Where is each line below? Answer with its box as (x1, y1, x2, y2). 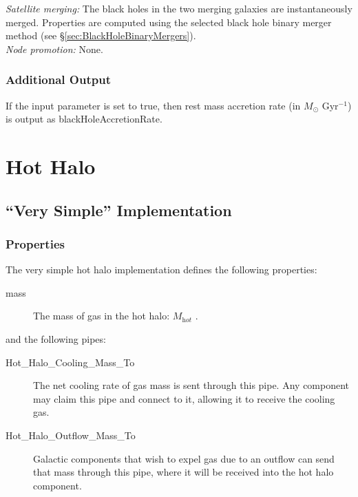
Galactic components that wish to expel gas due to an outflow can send (33, 451, 335, 465)
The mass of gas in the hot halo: (33, 308, 170, 323)
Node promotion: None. (6, 41, 103, 56)
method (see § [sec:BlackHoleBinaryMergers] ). (6, 28, 196, 43)
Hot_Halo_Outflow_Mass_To (6, 427, 136, 442)
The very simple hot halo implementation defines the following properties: (6, 262, 317, 277)
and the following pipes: (6, 331, 106, 346)
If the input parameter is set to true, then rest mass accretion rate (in (6, 98, 301, 112)
